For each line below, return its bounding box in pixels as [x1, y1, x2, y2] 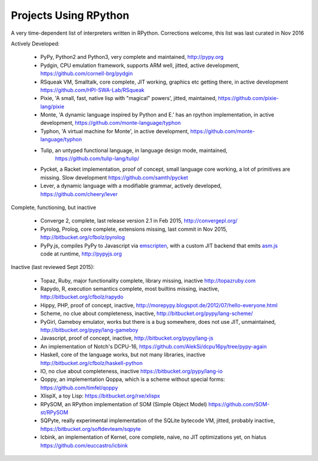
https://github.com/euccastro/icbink [40, 442, 128, 449]
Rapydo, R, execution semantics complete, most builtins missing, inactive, [40, 286, 220, 293]
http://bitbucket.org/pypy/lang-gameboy [40, 327, 138, 334]
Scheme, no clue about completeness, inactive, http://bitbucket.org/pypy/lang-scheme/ [40, 310, 253, 317]
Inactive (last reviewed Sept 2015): [11, 264, 95, 271]
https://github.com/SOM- [208, 400, 270, 407]
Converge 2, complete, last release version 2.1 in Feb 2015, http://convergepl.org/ [40, 217, 238, 224]
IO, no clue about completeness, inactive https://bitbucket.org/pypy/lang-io [40, 368, 223, 374]
